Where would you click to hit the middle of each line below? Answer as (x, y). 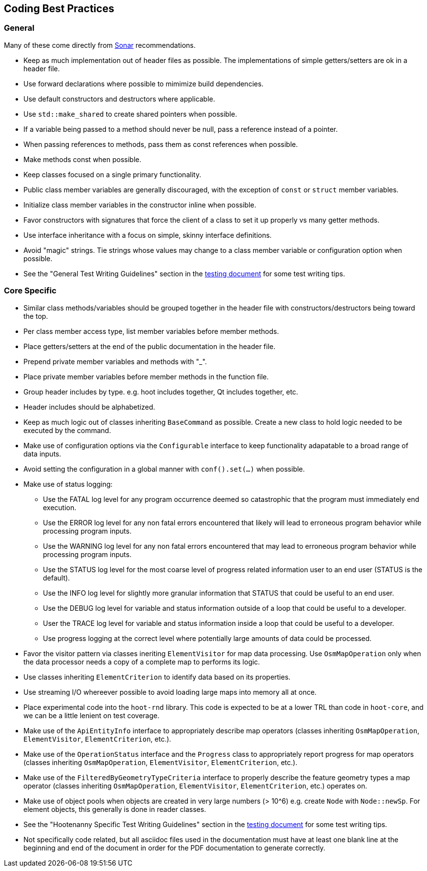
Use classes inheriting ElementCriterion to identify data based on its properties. (157, 677)
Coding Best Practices (59, 9)
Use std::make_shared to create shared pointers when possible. (130, 114)
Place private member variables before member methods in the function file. (146, 376)
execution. (60, 507)
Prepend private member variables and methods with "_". (115, 361)
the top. (36, 316)
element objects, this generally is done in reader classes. (115, 809)
